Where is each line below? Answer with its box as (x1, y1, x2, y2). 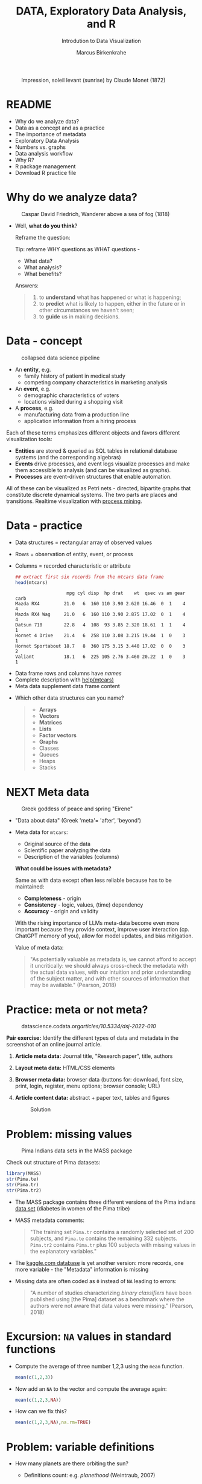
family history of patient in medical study (24, 372, 125, 379)
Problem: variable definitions (6, 1440, 155, 1454)
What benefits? (24, 270, 62, 277)
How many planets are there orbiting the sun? (14, 1460, 128, 1467)
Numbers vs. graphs (14, 143, 66, 151)
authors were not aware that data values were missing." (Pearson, (30, 1302, 194, 1309)
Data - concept (6, 334, 83, 347)
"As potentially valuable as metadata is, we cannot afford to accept (30, 956, 197, 963)
